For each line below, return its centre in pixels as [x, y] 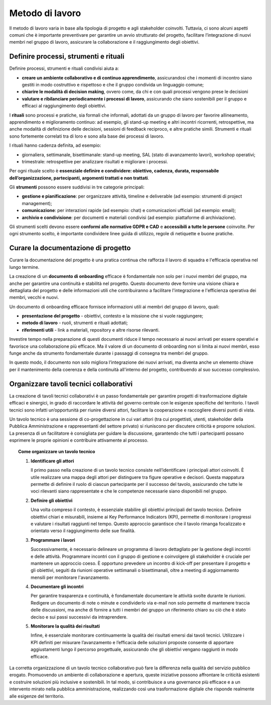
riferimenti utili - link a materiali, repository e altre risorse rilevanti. [91, 330]
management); [37, 203]
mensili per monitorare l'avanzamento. [70, 577]
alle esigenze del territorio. [37, 696]
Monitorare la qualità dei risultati [65, 626]
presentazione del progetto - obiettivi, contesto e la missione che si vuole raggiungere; [112, 316]
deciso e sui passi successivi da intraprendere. [79, 617]
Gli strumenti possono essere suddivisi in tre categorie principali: [77, 187]
